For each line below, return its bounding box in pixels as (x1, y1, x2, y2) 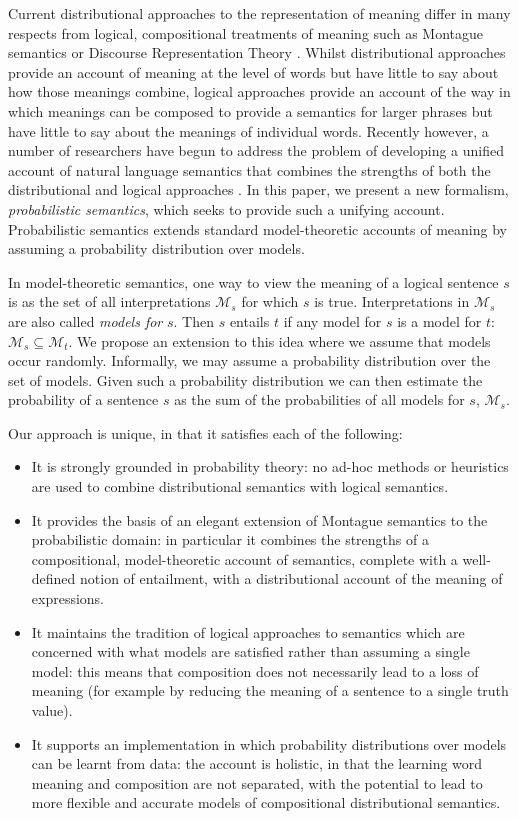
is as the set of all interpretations (8, 291, 211, 312)
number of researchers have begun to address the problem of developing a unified (8, 140, 504, 161)
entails (229, 310, 270, 331)
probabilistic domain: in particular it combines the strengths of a (31, 529, 429, 550)
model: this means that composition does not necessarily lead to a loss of (31, 660, 479, 681)
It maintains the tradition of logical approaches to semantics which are (31, 621, 465, 642)
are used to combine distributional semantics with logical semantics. (31, 476, 449, 497)
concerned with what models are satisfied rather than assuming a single (31, 641, 470, 662)
